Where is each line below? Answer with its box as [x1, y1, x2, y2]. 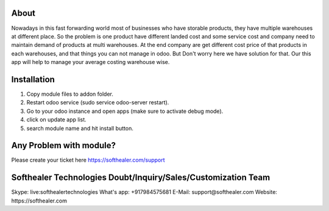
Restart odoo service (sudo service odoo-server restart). [26, 99, 169, 106]
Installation [11, 74, 55, 85]
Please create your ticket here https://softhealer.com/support [11, 156, 165, 164]
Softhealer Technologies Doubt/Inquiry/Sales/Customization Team [11, 173, 271, 183]
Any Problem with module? [11, 140, 116, 151]
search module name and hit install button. [26, 124, 133, 132]
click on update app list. [26, 116, 87, 123]
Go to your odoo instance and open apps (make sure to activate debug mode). [26, 107, 224, 115]
